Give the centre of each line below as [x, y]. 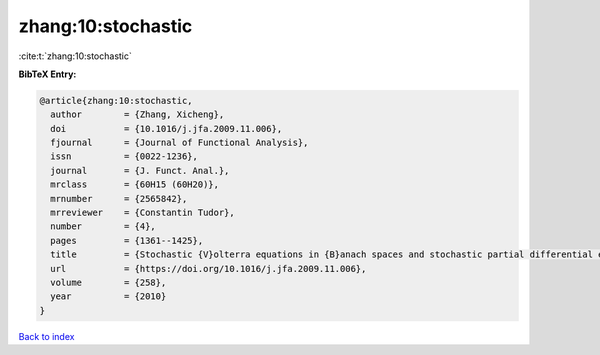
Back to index [46, 336]
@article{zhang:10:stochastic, [116, 100]
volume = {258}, [108, 282]
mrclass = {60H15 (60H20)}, [135, 184]
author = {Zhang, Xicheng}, [137, 114]
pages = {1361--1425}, [127, 240]
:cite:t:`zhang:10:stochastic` [75, 56]
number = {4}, [103, 226]
